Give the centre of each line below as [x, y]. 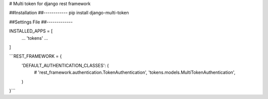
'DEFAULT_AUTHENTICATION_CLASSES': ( [65, 65]
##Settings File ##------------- [41, 22]
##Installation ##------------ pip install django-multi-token [69, 13]
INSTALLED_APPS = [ [31, 31]
